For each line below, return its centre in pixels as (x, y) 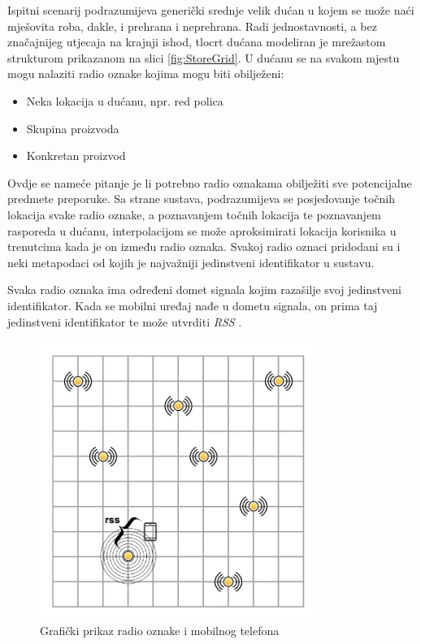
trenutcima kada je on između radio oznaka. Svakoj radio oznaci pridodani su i (204, 246)
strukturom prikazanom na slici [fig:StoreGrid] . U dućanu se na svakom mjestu (204, 57)
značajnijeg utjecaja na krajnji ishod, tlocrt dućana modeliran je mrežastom (197, 42)
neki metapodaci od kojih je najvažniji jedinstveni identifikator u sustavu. (191, 262)
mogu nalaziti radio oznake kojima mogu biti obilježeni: (146, 73)
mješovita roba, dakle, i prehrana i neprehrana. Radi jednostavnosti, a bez (192, 26)
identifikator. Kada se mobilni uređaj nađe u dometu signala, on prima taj (193, 305)
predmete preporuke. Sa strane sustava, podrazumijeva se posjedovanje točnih (201, 199)
